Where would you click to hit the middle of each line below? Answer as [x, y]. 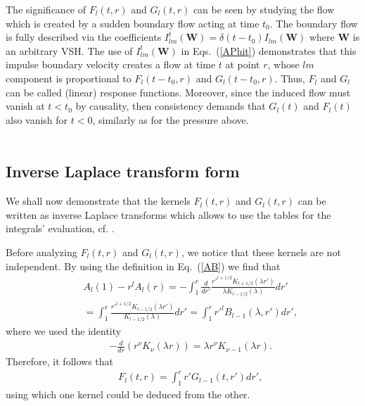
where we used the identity [64, 330]
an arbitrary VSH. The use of [69, 50]
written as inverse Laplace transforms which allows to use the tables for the [168, 214]
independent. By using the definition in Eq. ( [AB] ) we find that [143, 266]
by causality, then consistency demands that [171, 106]
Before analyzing [41, 252]
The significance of [46, 9]
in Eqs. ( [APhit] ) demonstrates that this [269, 50]
